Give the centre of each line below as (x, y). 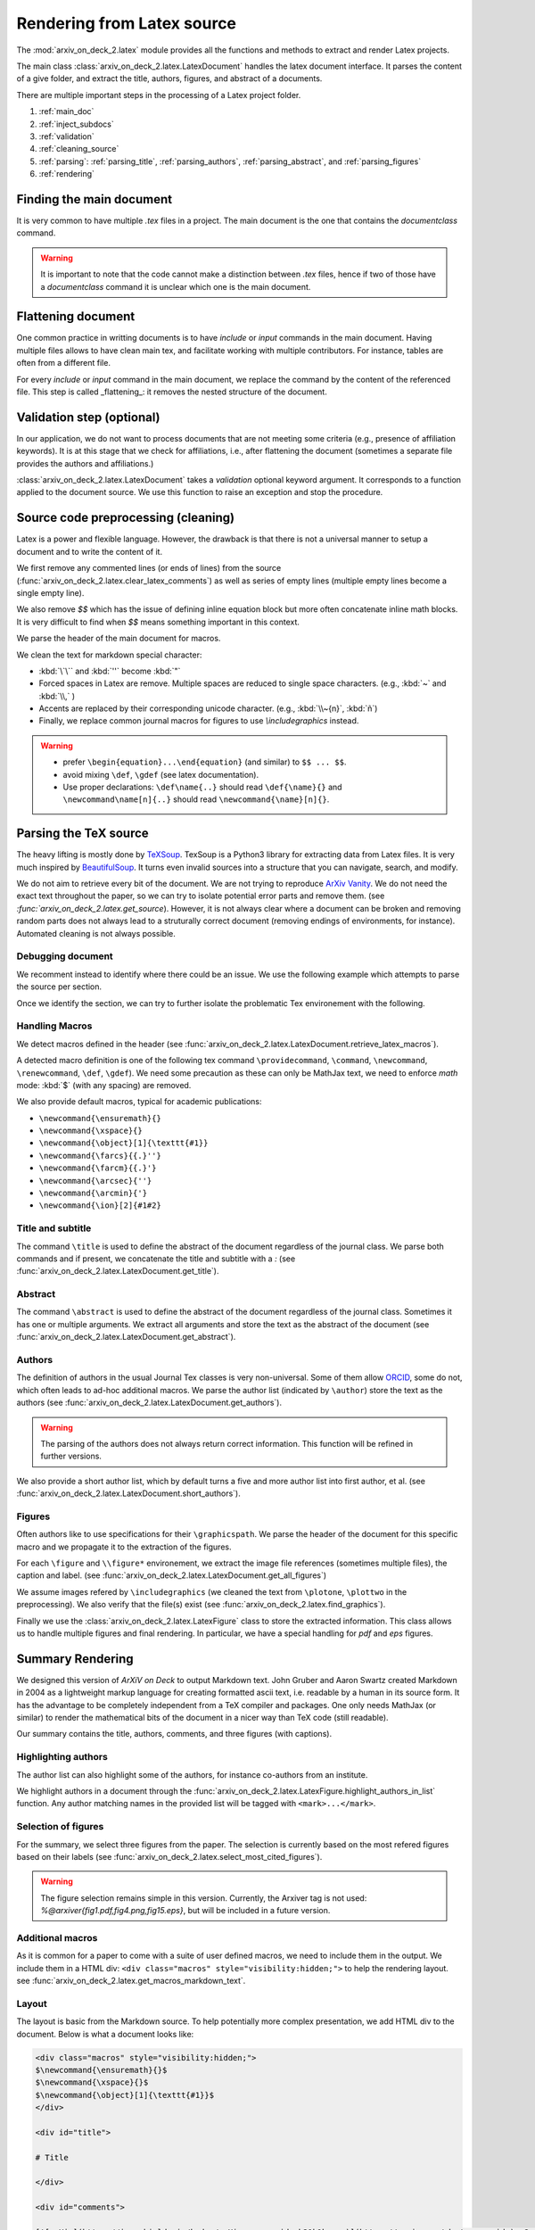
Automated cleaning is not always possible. (96, 933)
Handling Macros (54, 1026)
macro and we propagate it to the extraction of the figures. (124, 1547)
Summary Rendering (75, 1659)
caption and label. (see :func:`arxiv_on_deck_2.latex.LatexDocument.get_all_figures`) (172, 1575)
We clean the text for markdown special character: (109, 655)
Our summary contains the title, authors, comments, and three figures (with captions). (174, 1734)
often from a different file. (64, 363)
